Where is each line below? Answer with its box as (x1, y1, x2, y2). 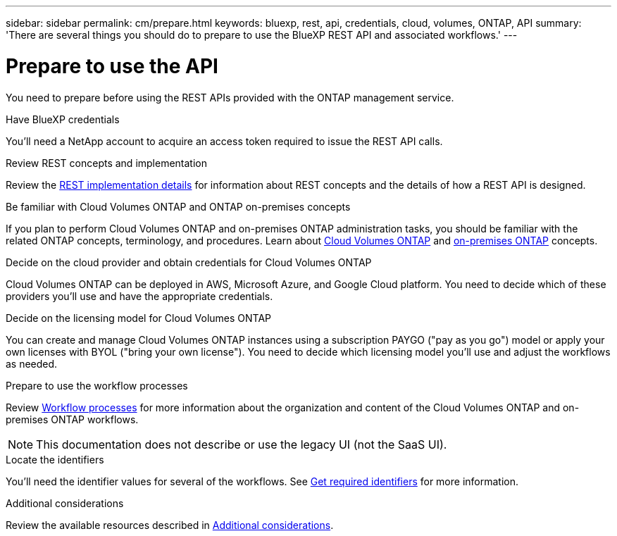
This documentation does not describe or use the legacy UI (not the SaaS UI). (36, 437, 447, 451)
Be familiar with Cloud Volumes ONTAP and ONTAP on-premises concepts (6, 200, 351, 213)
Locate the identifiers (6, 453, 104, 466)
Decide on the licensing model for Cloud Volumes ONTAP (6, 311, 272, 324)
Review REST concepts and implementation (6, 156, 208, 169)
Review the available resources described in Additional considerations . (6, 518, 334, 531)
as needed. (6, 357, 58, 370)
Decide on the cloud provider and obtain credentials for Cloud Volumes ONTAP (6, 256, 372, 268)
